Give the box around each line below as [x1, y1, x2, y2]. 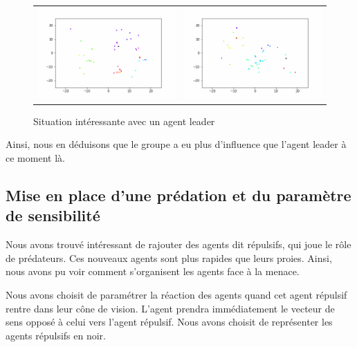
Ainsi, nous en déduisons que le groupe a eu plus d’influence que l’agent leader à [6, 137, 347, 151]
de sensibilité [6, 205, 100, 226]
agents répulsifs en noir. [6, 328, 106, 342]
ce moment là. [6, 151, 65, 165]
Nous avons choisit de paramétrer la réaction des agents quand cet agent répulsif [6, 288, 347, 301]
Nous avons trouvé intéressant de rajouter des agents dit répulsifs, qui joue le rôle [6, 237, 351, 252]
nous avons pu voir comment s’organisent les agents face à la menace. [6, 264, 300, 279]
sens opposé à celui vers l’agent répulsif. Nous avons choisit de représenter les [6, 315, 333, 329]
